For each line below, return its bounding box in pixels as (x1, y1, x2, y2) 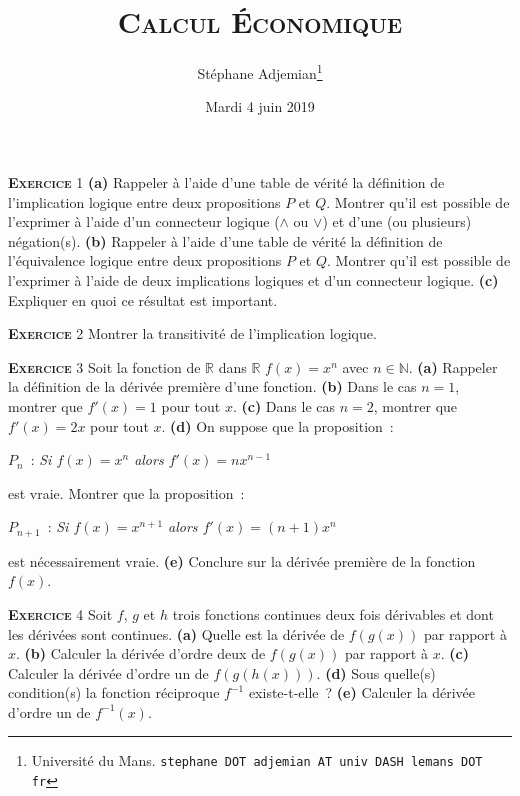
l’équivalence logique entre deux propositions (8, 250, 282, 271)
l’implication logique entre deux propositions (8, 191, 281, 212)
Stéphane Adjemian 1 (197, 60, 323, 83)
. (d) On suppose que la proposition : (161, 415, 394, 436)
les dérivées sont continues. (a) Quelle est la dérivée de (8, 623, 345, 644)
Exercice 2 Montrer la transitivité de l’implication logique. (8, 323, 377, 344)
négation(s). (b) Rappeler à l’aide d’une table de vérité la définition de (8, 230, 443, 251)
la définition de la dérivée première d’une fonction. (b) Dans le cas (8, 376, 417, 397)
